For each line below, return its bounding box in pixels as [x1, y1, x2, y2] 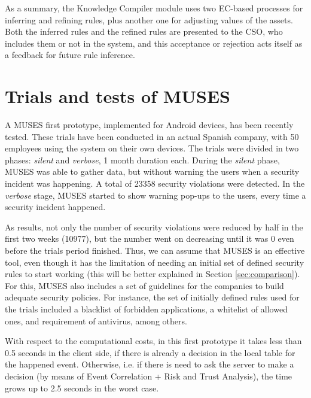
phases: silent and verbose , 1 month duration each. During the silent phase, [5, 153, 280, 166]
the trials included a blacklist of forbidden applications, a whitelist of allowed [5, 303, 288, 315]
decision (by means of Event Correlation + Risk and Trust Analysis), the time [5, 369, 292, 382]
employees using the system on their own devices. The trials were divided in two [5, 142, 299, 154]
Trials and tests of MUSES [5, 84, 230, 108]
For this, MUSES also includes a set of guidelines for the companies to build [5, 279, 284, 291]
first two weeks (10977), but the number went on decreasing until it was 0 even [5, 232, 294, 245]
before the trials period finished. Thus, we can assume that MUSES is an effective [5, 244, 305, 257]
